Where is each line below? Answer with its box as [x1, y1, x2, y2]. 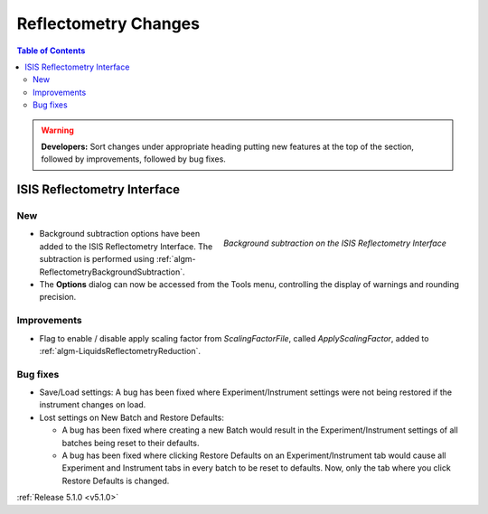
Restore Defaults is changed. [61, 475, 170, 486]
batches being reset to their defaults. [61, 437, 200, 448]
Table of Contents [16, 45, 86, 56]
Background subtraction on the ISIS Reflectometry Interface [222, 238, 446, 248]
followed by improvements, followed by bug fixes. [41, 154, 226, 164]
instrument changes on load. [39, 399, 146, 410]
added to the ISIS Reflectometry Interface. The [39, 240, 213, 252]
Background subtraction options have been [39, 229, 201, 239]
